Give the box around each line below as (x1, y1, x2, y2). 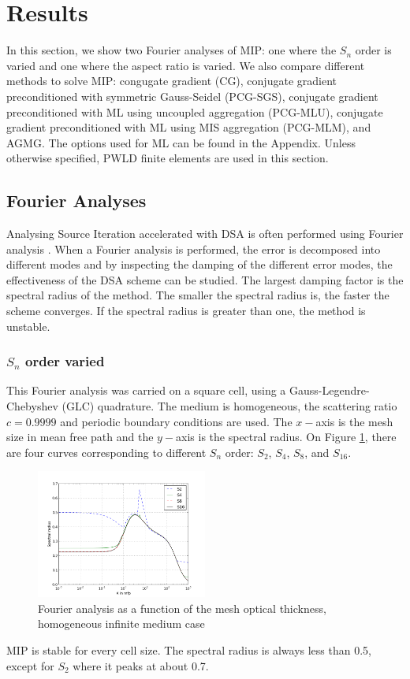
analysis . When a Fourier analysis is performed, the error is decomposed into (6, 240, 381, 257)
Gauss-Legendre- (289, 382, 370, 399)
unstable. (6, 317, 50, 334)
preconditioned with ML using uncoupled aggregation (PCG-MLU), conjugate (6, 103, 383, 120)
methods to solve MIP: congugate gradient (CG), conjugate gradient (6, 72, 337, 89)
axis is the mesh (315, 413, 393, 429)
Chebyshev (6, 398, 58, 414)
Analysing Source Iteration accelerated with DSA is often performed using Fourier (6, 225, 404, 242)
